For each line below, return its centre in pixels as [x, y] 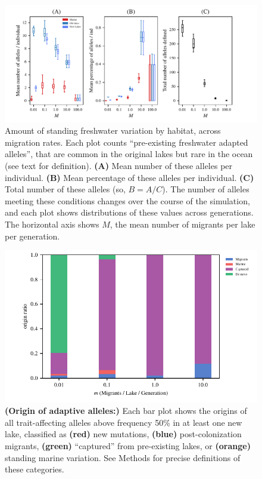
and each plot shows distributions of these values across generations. [129, 212]
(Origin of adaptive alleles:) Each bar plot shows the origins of [126, 411]
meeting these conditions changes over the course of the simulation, [127, 200]
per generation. [32, 236]
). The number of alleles [206, 189]
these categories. [35, 469]
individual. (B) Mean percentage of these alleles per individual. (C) [130, 177]
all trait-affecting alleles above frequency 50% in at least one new [124, 422]
